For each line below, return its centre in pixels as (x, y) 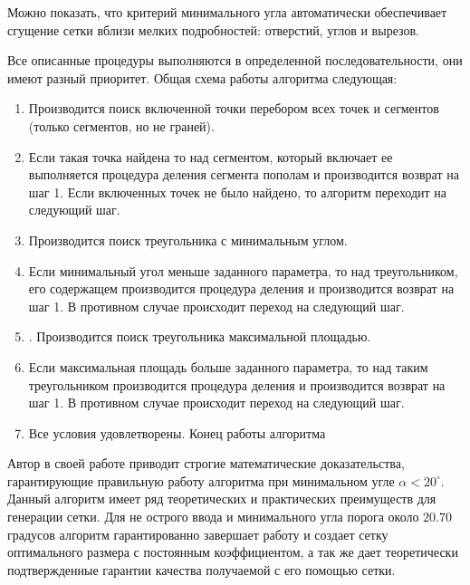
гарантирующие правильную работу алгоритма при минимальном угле (201, 480)
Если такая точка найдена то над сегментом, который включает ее (211, 156)
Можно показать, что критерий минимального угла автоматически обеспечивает (227, 12)
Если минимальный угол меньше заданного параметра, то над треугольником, (243, 270)
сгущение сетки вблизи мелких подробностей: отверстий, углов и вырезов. (213, 29)
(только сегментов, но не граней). (121, 125)
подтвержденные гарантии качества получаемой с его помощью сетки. (201, 569)
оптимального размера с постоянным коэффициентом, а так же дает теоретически (233, 552)
